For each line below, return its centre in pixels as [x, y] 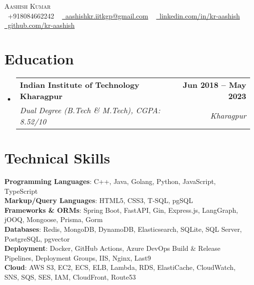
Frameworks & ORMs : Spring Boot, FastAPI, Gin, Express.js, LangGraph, [121, 210]
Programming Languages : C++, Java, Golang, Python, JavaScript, [110, 181]
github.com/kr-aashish [41, 25]
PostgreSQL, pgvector [37, 238]
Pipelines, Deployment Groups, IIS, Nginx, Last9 [78, 257]
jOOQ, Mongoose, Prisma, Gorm [54, 219]
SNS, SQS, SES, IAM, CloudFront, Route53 [70, 276]
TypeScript [21, 191]
